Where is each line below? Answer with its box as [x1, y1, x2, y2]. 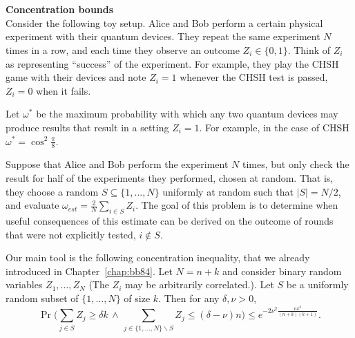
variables [6, 277, 43, 292]
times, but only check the [242, 157, 349, 171]
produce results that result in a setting [6, 120, 169, 134]
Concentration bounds [6, 2, 114, 17]
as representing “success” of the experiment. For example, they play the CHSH [6, 56, 339, 71]
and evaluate [6, 198, 59, 212]
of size [124, 290, 151, 305]
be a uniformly [286, 277, 349, 292]
